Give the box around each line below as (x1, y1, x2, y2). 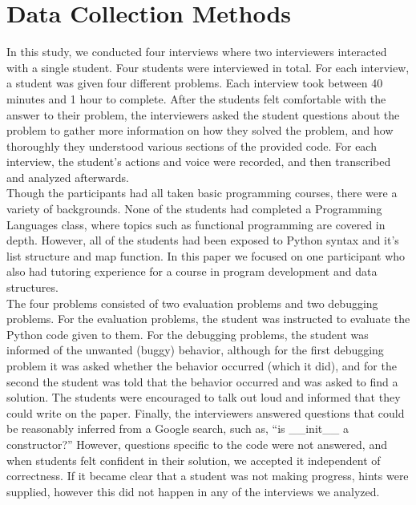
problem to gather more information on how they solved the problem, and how (6, 122, 394, 139)
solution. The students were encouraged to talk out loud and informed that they (6, 389, 401, 406)
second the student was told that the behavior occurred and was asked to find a (6, 373, 398, 390)
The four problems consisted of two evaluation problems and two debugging (6, 294, 378, 311)
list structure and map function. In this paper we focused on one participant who (6, 247, 406, 264)
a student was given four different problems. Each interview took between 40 (6, 75, 383, 91)
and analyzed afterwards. (6, 168, 130, 185)
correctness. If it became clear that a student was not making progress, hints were (6, 467, 409, 484)
